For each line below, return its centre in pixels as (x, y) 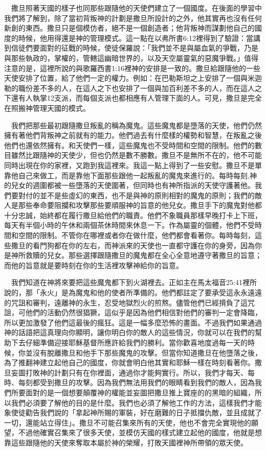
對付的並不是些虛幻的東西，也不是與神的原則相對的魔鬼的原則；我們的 (136, 195)
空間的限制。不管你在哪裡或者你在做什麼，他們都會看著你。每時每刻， (136, 235)
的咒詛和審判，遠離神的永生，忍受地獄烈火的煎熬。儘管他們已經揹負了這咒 (129, 302)
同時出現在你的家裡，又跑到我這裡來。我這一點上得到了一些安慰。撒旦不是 (129, 165)
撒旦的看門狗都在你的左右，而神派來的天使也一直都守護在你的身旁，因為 (133, 245)
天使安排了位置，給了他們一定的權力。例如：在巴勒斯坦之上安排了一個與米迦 (133, 78)
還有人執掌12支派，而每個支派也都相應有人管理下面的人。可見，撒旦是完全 (136, 98)
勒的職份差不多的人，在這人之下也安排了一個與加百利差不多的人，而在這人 (129, 88)
